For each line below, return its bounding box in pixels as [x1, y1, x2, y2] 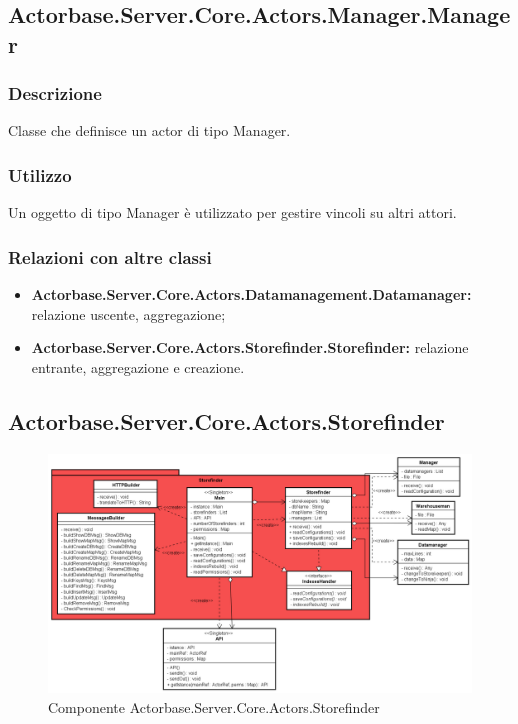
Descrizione [8, 81, 102, 106]
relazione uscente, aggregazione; [31, 303, 226, 324]
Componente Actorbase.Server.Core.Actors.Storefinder [48, 696, 380, 717]
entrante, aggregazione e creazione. [31, 356, 245, 377]
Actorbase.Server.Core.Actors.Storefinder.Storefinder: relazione [31, 337, 469, 358]
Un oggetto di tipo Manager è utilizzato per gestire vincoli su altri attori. [8, 202, 457, 223]
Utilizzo [8, 162, 72, 187]
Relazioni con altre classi [8, 244, 212, 269]
